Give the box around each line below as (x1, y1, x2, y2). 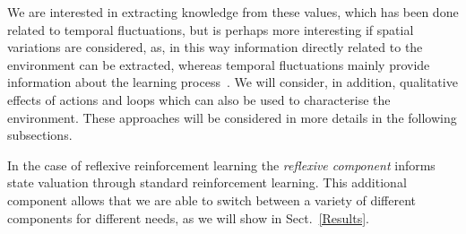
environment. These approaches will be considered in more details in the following (7, 108, 457, 126)
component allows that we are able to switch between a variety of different (7, 190, 416, 209)
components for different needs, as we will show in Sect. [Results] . (7, 208, 369, 227)
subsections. (7, 126, 73, 144)
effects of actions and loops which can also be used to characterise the (7, 90, 391, 108)
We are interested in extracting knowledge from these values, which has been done (7, 3, 459, 21)
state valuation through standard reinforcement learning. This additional (7, 173, 407, 192)
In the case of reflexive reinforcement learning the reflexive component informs (7, 155, 436, 174)
